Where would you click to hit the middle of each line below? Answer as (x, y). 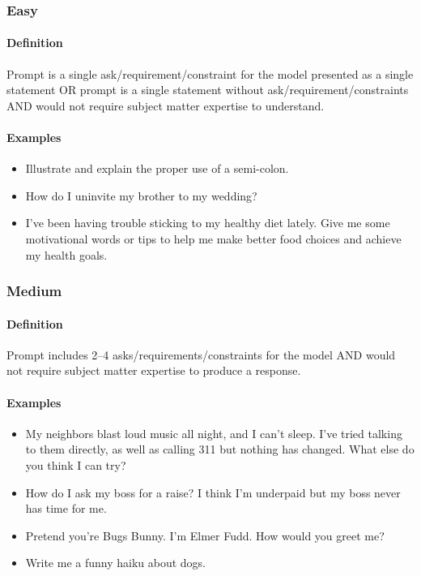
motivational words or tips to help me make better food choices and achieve (213, 239)
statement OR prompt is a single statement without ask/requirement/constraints (208, 90)
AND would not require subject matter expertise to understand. (166, 105)
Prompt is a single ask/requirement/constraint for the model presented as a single (210, 73)
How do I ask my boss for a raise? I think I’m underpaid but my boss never (213, 492)
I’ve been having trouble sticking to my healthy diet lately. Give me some (208, 223)
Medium (34, 291)
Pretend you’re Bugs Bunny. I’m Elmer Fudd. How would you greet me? (205, 535)
